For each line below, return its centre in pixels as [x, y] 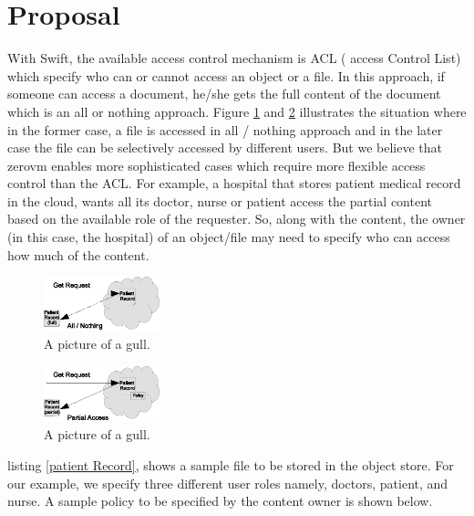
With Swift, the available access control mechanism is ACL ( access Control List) [234, 58]
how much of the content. [78, 254]
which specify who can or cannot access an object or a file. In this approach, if [226, 75]
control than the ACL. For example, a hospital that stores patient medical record [234, 183]
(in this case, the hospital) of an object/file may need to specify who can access [229, 237]
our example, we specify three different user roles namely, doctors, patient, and [228, 483]
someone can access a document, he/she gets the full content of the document [224, 94]
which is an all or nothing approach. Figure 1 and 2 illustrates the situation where [237, 111]
